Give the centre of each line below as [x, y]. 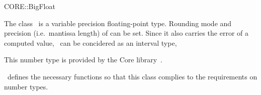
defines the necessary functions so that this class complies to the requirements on [132, 76]
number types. [26, 86]
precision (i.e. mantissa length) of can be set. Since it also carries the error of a [126, 33]
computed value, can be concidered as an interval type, [91, 42]
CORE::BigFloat [30, 6]
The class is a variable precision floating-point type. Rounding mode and [118, 23]
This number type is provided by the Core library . [83, 60]
